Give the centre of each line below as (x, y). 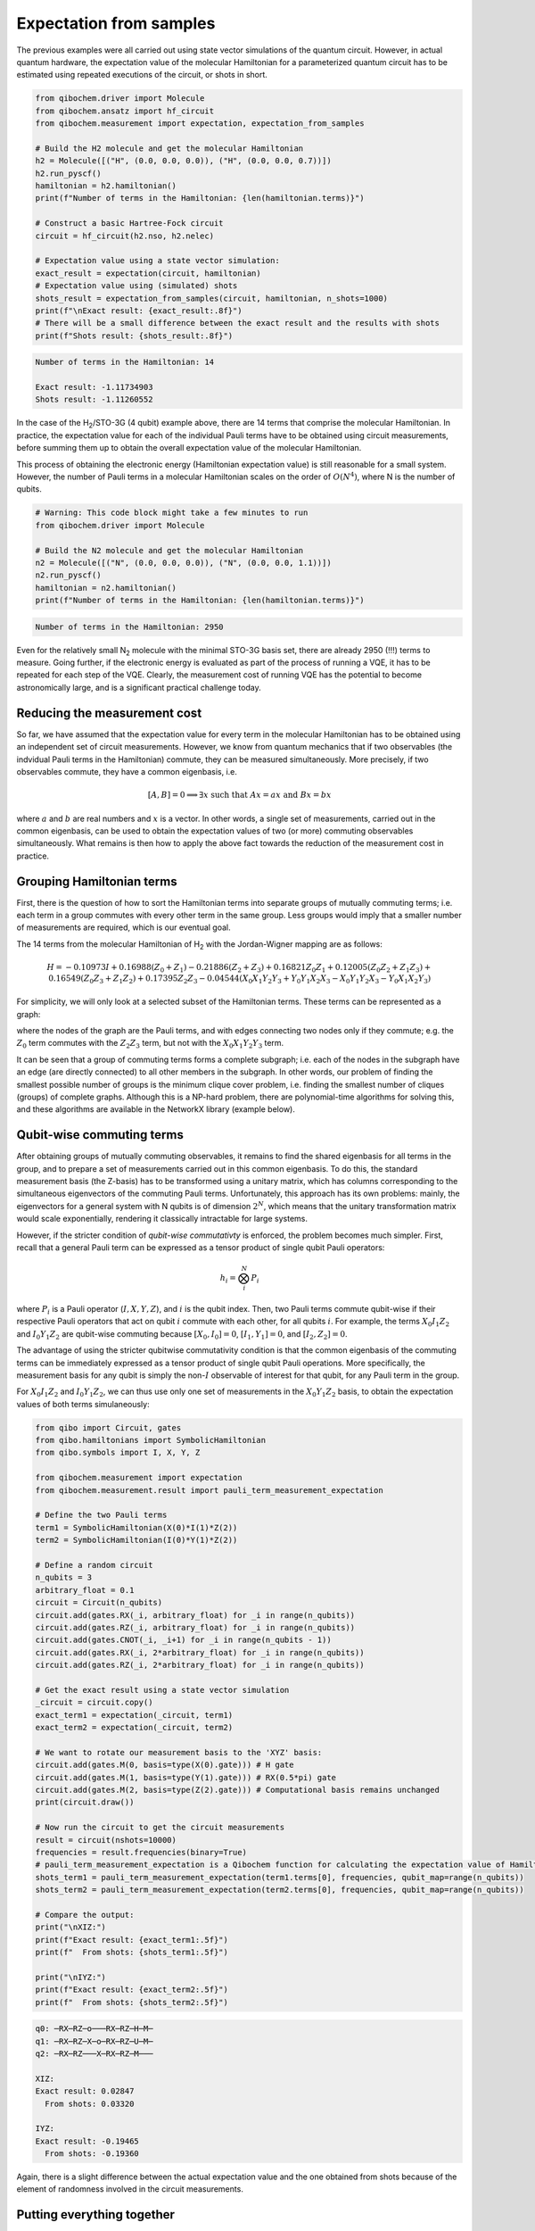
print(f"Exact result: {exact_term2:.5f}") (132, 1990)
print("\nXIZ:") (71, 1927)
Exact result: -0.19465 (87, 2141)
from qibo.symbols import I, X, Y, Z (118, 1453)
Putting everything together (96, 2214)
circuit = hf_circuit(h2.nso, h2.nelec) (124, 236)
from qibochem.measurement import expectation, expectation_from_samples (200, 124)
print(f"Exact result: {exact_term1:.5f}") (132, 1940)
